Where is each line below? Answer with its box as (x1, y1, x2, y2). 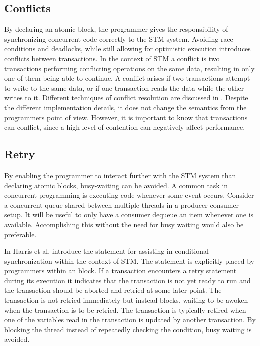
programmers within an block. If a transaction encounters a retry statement (4, 265, 237, 276)
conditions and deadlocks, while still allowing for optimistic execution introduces (4, 43, 251, 54)
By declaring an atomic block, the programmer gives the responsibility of (4, 24, 228, 34)
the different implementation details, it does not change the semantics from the (4, 102, 247, 112)
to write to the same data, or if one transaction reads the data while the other (4, 82, 244, 93)
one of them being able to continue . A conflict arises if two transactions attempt (4, 73, 250, 83)
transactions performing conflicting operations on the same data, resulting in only (4, 63, 255, 73)
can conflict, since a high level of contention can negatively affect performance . (4, 122, 245, 132)
